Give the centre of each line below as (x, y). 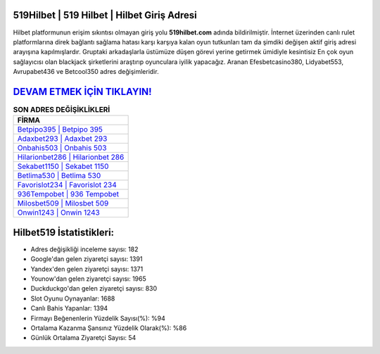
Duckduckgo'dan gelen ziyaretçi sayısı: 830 (94, 289)
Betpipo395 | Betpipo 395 (60, 129)
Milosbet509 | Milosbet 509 (63, 203)
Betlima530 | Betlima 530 (59, 176)
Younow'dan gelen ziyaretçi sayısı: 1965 (89, 279)
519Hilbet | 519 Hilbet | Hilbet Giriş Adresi (105, 15)
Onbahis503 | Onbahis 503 (62, 148)
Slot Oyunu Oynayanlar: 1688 (73, 298)
